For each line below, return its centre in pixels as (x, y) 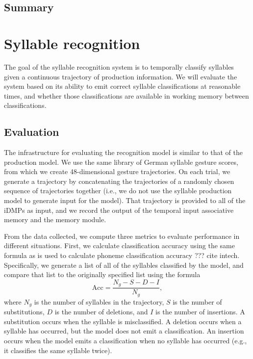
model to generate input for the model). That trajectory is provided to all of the (125, 200)
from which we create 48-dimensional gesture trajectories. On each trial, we (117, 171)
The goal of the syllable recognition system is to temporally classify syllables (119, 66)
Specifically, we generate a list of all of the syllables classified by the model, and (124, 265)
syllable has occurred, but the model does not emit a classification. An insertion (124, 331)
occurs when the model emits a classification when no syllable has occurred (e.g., (126, 340)
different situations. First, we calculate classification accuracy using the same (119, 245)
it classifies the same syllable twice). (58, 350)
